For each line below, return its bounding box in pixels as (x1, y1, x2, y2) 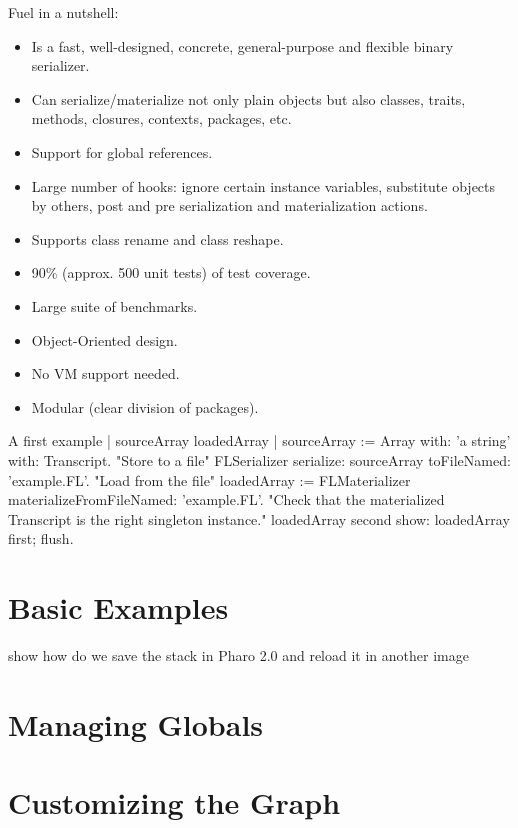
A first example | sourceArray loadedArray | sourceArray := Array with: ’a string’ (8, 430, 511, 451)
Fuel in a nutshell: (8, 2, 119, 22)
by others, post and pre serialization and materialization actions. (31, 195, 428, 216)
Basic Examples (8, 587, 229, 628)
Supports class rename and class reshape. (31, 228, 284, 249)
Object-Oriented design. (31, 329, 178, 350)
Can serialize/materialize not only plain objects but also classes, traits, (31, 88, 466, 109)
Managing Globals (8, 703, 264, 744)
